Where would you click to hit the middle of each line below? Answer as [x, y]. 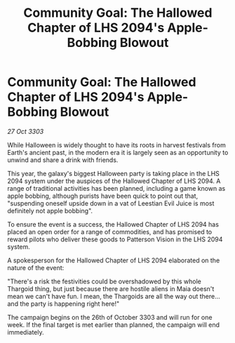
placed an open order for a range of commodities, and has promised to [110, 231]
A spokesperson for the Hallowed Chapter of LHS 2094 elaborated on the [114, 260]
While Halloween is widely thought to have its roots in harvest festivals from [116, 144]
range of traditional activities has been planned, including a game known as [116, 188]
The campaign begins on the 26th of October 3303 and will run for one [110, 317]
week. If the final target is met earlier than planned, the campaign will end [113, 325]
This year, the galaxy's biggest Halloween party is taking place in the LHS [113, 173]
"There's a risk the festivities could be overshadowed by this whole [104, 281]
